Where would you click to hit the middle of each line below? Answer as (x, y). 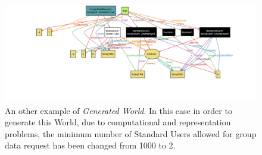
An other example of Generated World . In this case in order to (118, 110)
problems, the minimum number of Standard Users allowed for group (131, 133)
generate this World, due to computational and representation (118, 122)
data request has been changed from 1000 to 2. (90, 145)
